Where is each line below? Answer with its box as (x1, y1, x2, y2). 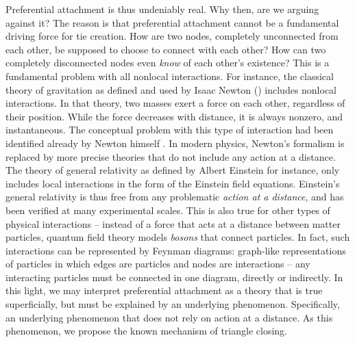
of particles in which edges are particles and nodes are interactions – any (5, 256, 310, 271)
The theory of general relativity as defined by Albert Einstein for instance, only (5, 163, 340, 177)
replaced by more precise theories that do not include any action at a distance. (5, 149, 336, 163)
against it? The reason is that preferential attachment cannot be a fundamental (5, 15, 339, 29)
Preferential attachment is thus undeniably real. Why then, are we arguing (5, 2, 319, 16)
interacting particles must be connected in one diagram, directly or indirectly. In (5, 269, 343, 284)
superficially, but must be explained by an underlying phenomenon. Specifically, (5, 297, 340, 311)
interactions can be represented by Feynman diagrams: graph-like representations (5, 243, 346, 257)
